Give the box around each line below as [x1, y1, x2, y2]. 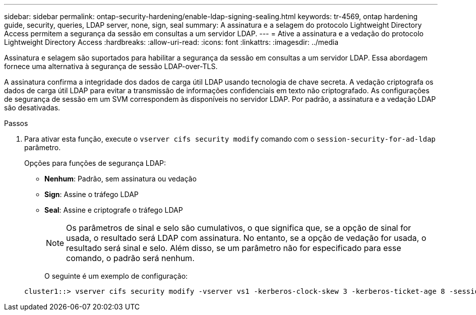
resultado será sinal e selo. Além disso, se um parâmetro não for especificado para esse [66, 243, 401, 253]
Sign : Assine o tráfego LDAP [44, 190, 139, 199]
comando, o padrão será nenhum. [66, 253, 195, 263]
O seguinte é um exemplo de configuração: [44, 272, 188, 280]
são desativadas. [4, 103, 61, 112]
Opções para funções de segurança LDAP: [24, 159, 166, 167]
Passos [4, 119, 28, 128]
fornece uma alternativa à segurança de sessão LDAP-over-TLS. [4, 62, 218, 71]
